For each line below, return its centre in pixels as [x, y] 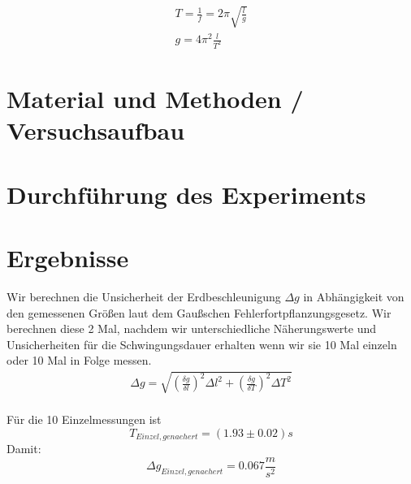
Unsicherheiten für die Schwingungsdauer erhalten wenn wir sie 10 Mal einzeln [202, 344]
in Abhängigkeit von [354, 297]
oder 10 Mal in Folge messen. [79, 360]
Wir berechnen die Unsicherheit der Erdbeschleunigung [144, 297]
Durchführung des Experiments [186, 194]
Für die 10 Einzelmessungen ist [84, 419]
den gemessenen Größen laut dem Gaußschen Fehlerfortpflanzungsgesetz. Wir [199, 312]
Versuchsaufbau [96, 130]
